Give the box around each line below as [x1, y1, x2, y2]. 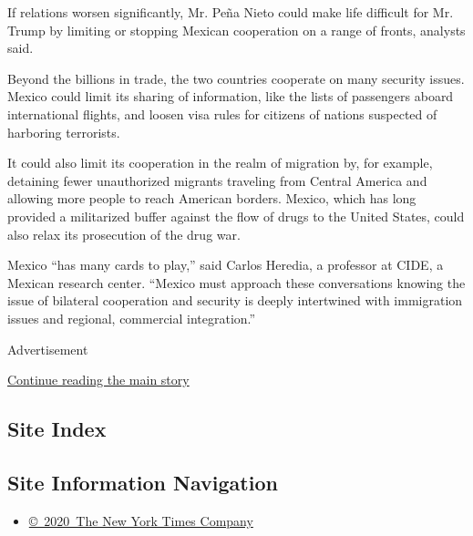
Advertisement [7, 339, 88, 358]
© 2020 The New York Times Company [28, 510, 253, 530]
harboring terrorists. [7, 122, 120, 141]
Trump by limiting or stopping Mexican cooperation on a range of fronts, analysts [7, 20, 466, 39]
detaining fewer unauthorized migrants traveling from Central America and [7, 170, 427, 190]
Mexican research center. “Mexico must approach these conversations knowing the [7, 273, 466, 292]
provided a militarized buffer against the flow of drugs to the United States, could [7, 206, 465, 225]
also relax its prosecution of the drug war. [7, 224, 241, 243]
